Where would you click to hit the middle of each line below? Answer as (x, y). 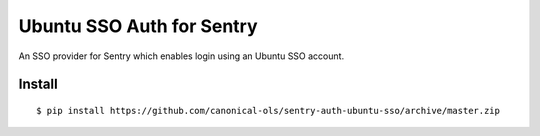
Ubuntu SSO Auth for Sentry (138, 26)
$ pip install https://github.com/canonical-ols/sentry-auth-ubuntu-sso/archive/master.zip (268, 110)
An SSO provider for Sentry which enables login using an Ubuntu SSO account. (181, 56)
